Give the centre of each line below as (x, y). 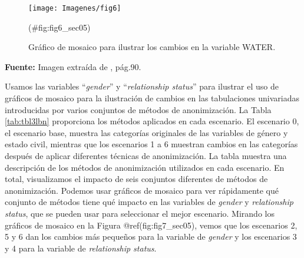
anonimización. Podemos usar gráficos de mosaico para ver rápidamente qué (142, 190)
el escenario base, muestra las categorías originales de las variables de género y (146, 132)
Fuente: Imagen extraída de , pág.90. (73, 66)
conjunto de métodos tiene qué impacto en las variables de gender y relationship (149, 202)
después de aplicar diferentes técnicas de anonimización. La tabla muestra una (146, 156)
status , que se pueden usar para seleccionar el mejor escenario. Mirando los (140, 213)
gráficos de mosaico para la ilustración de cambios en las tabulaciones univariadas (152, 98)
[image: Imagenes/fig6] (75, 8)
